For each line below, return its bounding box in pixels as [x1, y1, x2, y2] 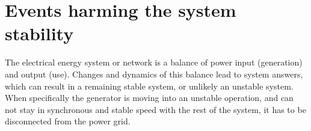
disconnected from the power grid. [5, 115, 131, 127]
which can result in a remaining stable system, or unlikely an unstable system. [5, 79, 294, 92]
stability [5, 21, 74, 46]
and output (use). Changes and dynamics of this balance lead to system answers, [5, 67, 303, 80]
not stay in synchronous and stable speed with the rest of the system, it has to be [5, 103, 306, 115]
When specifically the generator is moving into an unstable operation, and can [5, 91, 294, 104]
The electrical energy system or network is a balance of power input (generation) [5, 56, 303, 69]
